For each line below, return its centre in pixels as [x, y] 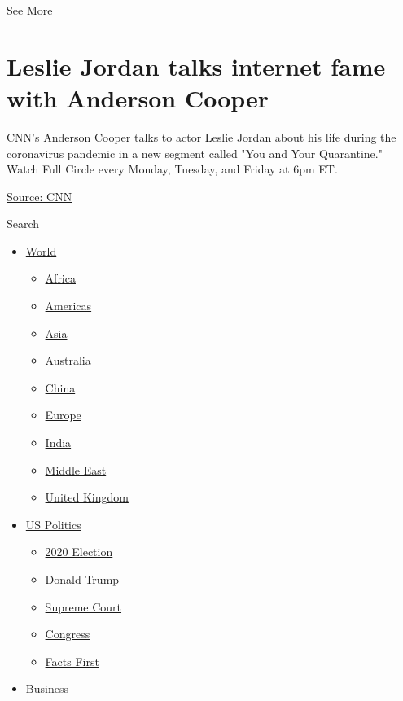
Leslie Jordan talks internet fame [196, 66]
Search [23, 223]
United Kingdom [87, 497]
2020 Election [79, 552]
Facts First [72, 661]
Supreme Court [83, 606]
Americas [68, 306]
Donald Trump [82, 579]
